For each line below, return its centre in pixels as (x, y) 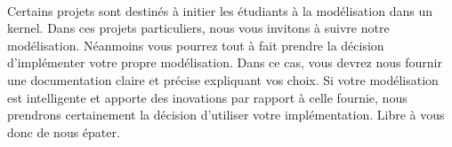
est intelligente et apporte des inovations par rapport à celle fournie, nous (207, 97)
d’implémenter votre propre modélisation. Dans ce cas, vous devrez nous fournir (225, 62)
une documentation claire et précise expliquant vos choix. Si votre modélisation (223, 79)
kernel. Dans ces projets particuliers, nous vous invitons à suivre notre (198, 28)
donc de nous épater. (64, 132)
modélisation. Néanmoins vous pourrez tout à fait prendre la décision (196, 45)
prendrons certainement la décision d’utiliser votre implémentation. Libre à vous (226, 115)
